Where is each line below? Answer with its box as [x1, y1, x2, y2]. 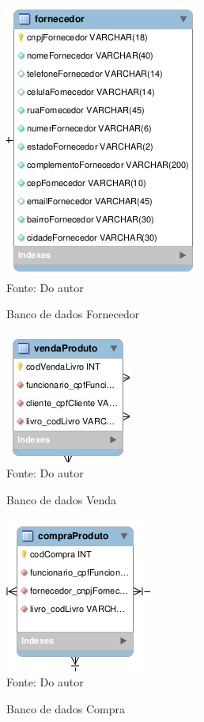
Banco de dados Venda [6, 491, 117, 507]
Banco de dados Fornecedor [6, 306, 140, 322]
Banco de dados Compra [6, 700, 126, 716]
